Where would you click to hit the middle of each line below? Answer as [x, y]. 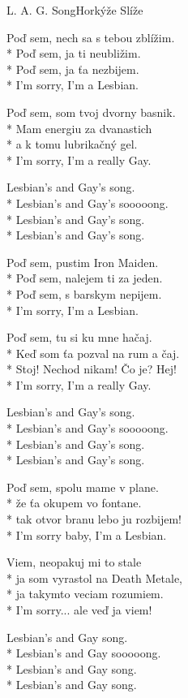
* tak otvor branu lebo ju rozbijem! [94, 519]
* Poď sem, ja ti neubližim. [74, 53]
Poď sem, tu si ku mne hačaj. [79, 337]
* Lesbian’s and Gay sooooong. [84, 653]
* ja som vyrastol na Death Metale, [94, 577]
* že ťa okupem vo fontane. [74, 503]
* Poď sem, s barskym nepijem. [84, 293]
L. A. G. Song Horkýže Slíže [75, 10]
